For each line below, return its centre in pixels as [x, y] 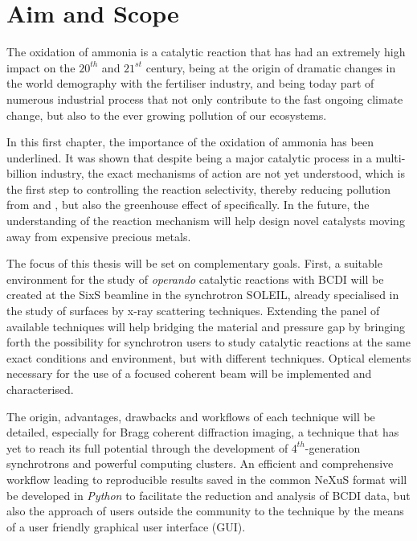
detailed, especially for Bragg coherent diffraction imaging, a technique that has [203, 432]
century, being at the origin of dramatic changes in [271, 67]
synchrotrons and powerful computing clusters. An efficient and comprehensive [200, 463]
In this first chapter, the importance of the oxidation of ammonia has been [190, 142]
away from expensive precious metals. [99, 236]
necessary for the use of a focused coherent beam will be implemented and [189, 373]
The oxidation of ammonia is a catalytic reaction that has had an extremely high [206, 52]
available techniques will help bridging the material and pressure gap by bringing [206, 326]
